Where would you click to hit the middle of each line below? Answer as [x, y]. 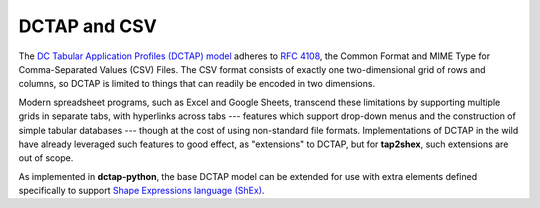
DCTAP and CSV [87, 26]
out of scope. [46, 158]
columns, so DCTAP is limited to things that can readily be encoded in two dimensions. [196, 84]
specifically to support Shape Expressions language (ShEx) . [141, 191]
